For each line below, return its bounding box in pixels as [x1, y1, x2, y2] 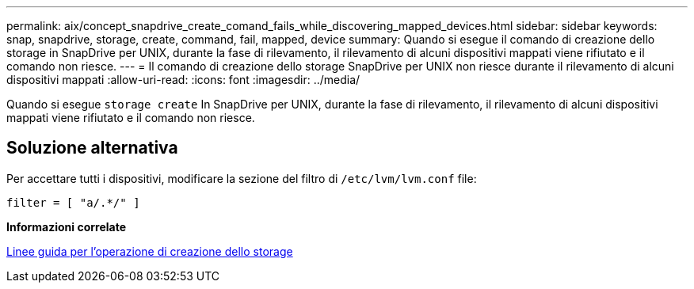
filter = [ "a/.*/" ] [6, 196, 140, 209]
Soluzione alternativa [6, 138, 178, 158]
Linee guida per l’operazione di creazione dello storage [6, 244, 293, 258]
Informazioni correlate [6, 219, 127, 234]
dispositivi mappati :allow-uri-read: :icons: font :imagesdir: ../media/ [6, 73, 360, 86]
